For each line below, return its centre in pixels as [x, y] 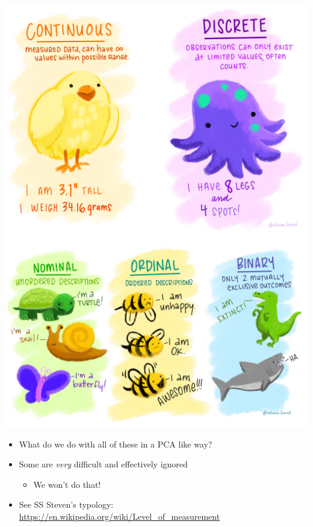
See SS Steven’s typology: [66, 504]
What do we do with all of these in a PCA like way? [116, 444]
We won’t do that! [67, 484]
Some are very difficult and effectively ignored [103, 464]
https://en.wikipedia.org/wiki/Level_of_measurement [119, 516]
